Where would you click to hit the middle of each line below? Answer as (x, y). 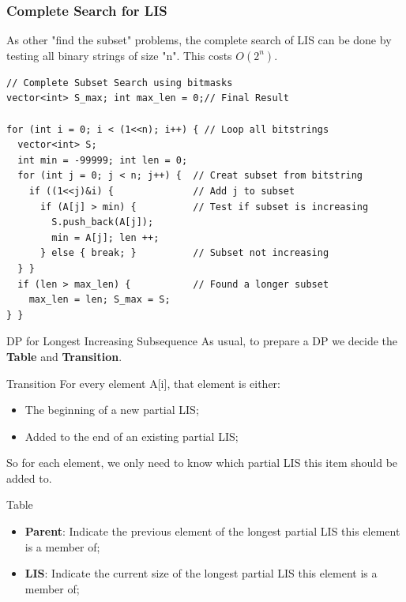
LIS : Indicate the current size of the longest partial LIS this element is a (201, 573)
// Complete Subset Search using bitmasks (120, 83)
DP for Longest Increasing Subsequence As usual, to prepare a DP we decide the (202, 341)
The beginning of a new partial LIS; (112, 410)
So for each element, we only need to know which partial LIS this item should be (202, 463)
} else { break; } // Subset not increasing (184, 253)
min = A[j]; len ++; (105, 237)
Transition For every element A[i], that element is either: (143, 383)
